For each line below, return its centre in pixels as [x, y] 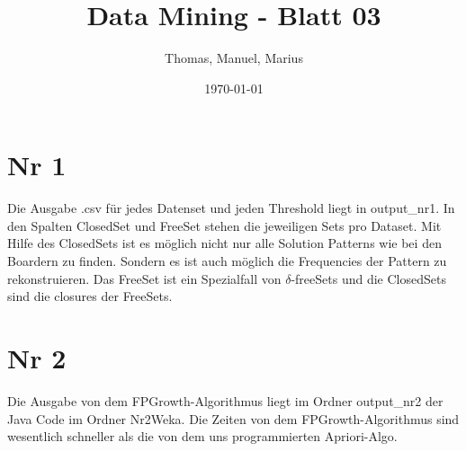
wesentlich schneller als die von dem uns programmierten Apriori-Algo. [202, 436]
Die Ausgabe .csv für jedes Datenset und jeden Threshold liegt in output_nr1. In [231, 208]
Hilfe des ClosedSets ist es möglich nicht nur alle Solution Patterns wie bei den [224, 243]
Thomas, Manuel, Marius [234, 58]
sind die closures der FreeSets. [90, 296]
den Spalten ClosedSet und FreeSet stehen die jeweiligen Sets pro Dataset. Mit [224, 225]
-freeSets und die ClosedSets [368, 278]
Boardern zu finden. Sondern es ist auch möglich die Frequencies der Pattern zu [227, 261]
